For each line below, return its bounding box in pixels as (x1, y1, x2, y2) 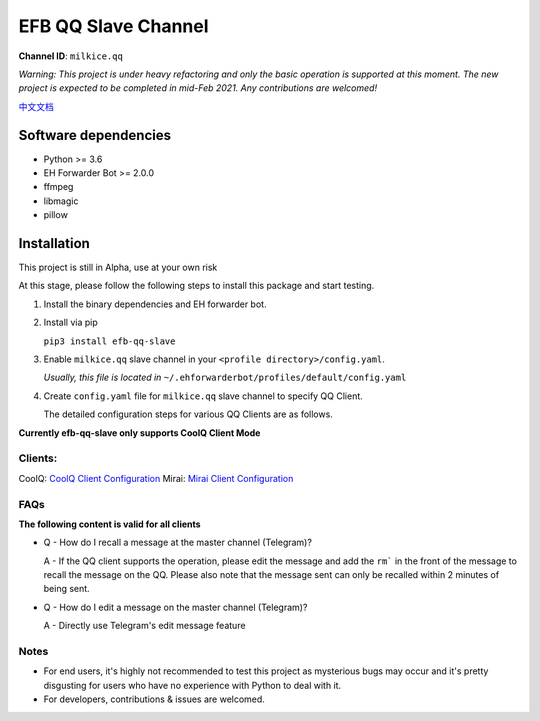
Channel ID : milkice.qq (18, 50, 124, 62)
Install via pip (43, 316, 99, 329)
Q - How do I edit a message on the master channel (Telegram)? (43, 601, 308, 613)
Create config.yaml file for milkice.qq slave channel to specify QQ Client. (43, 390, 364, 402)
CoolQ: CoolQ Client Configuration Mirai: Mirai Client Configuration (18, 472, 294, 484)
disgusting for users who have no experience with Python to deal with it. (43, 679, 342, 691)
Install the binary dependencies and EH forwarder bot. (43, 298, 267, 310)
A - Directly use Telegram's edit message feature (43, 620, 246, 632)
